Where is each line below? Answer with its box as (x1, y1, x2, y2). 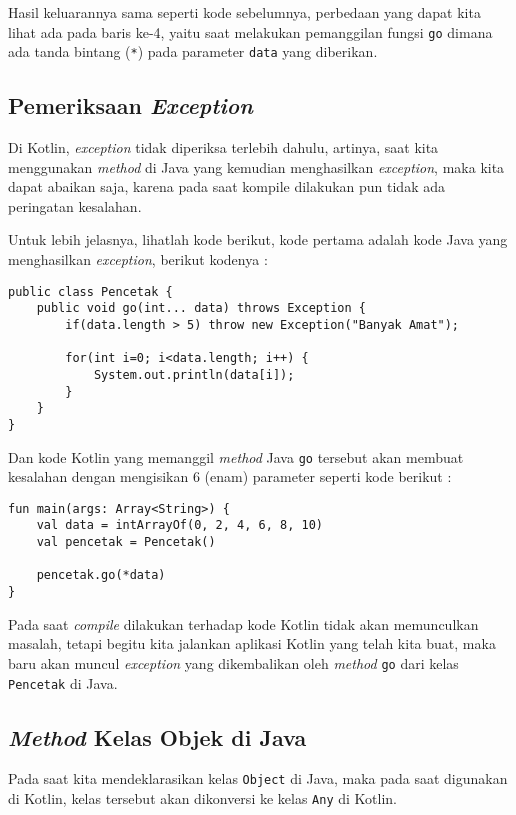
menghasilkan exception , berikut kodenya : (8, 249, 268, 270)
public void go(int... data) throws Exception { (36, 301, 366, 316)
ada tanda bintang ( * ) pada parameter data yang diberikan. (8, 41, 378, 62)
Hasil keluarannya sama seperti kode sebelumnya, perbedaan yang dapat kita (8, 2, 481, 22)
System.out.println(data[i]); (93, 367, 295, 382)
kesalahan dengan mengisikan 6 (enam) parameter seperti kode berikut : (8, 466, 452, 487)
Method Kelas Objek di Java (8, 721, 307, 752)
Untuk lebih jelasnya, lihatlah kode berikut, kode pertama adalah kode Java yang (8, 229, 508, 250)
